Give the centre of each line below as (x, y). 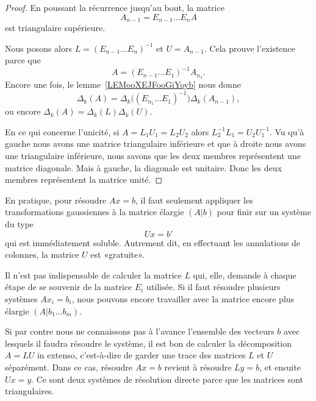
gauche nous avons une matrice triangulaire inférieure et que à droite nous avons (156, 144)
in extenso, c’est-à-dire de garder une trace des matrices (141, 355)
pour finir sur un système (264, 212)
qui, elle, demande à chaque (245, 275)
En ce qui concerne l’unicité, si (62, 131)
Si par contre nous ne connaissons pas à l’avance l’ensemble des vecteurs (140, 331)
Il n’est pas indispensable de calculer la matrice (93, 275)
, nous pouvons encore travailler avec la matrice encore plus (183, 299)
